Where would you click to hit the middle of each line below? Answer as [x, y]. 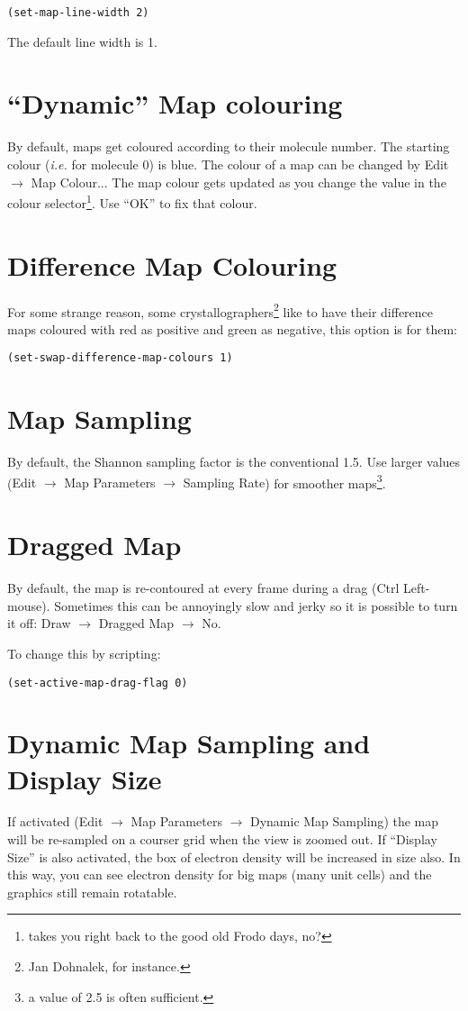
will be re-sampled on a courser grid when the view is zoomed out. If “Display [222, 839]
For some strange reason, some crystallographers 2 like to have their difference [220, 310]
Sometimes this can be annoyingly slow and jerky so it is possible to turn [256, 605]
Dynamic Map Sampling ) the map [344, 821]
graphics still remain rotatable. [92, 892]
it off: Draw [39, 623]
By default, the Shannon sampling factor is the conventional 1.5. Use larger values [234, 462]
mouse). [29, 605]
